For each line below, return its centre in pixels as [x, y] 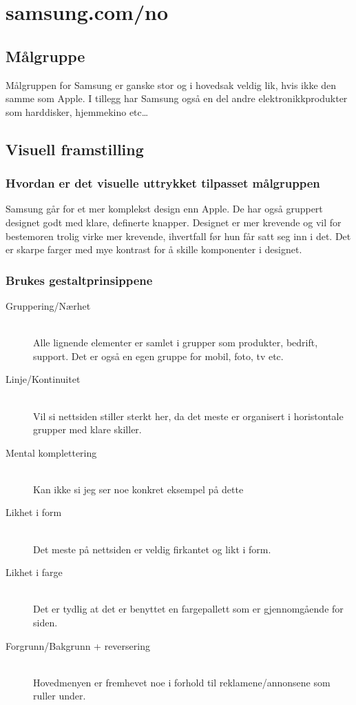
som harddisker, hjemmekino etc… [77, 111]
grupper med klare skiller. [87, 429]
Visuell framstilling [75, 149]
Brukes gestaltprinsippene [79, 280]
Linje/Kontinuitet [43, 379]
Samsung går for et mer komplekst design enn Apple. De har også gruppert [164, 209]
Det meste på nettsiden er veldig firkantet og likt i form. [152, 549]
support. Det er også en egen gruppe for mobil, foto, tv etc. [158, 356]
